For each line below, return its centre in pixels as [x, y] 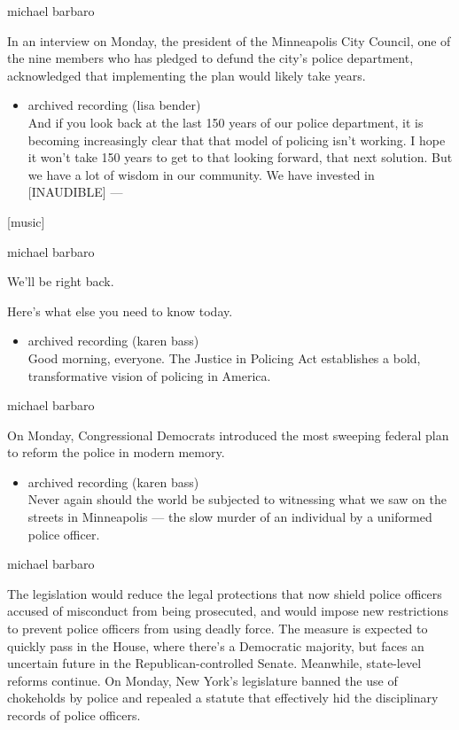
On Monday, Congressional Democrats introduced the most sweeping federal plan [228, 435]
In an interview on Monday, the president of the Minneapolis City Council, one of [229, 40]
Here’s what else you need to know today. [120, 311]
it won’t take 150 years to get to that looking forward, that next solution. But [240, 157]
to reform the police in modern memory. [116, 452]
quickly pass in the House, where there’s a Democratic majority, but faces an [216, 645]
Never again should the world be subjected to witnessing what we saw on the [237, 499]
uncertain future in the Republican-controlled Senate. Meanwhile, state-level [214, 663]
